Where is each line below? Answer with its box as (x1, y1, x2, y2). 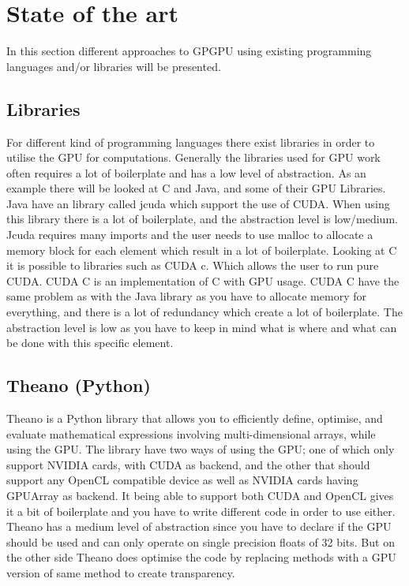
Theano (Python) (6, 373, 151, 398)
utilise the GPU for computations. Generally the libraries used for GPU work (6, 149, 381, 166)
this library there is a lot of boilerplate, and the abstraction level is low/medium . (6, 211, 398, 227)
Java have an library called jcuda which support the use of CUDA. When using (6, 195, 390, 211)
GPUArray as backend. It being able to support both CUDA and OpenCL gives (6, 487, 394, 503)
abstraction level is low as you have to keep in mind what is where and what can (6, 319, 397, 335)
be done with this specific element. (6, 334, 174, 351)
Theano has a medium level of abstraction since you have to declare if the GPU (6, 518, 392, 535)
